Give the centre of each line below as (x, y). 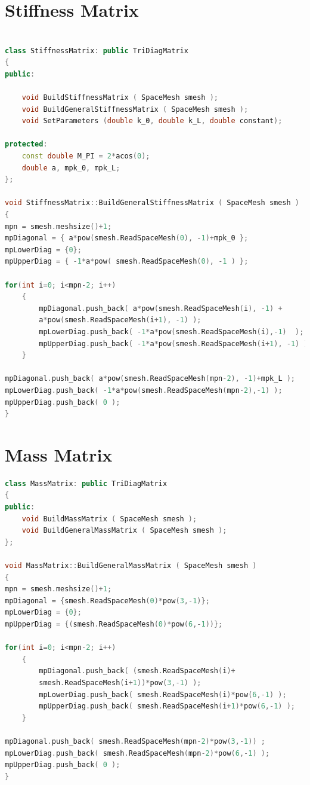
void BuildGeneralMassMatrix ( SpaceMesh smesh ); (124, 531)
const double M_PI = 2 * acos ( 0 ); (86, 156)
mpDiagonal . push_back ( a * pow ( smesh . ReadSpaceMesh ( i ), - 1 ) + (161, 308)
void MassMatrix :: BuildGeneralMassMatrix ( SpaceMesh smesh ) (131, 566)
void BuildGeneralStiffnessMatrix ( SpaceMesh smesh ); (135, 109)
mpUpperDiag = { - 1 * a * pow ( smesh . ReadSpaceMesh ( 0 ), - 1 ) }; (127, 262)
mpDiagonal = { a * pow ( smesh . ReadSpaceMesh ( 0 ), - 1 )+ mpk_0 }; (127, 238)
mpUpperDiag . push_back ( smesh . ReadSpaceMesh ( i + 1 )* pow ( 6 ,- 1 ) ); (167, 706)
